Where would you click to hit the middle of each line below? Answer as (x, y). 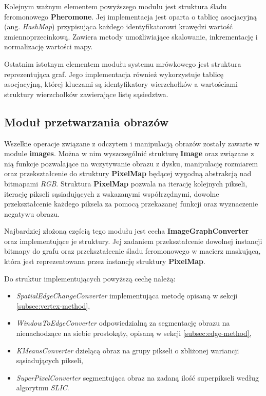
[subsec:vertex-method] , (53, 305)
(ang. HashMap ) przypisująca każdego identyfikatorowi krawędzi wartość (118, 26)
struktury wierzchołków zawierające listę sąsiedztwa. (86, 94)
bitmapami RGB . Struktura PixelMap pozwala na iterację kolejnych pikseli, (126, 183)
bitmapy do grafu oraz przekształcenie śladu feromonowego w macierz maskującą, (132, 251)
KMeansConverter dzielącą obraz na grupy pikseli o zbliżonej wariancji (128, 350)
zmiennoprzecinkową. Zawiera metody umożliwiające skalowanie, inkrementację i (131, 36)
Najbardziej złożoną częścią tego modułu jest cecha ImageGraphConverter (127, 231)
